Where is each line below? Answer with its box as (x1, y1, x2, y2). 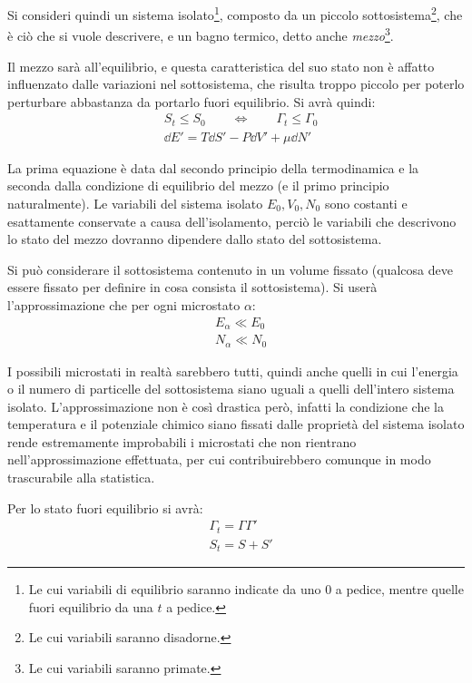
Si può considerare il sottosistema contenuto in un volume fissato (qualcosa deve (7, 259, 453, 278)
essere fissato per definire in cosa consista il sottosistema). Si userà (7, 278, 378, 297)
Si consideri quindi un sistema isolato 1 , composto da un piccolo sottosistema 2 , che (7, 3, 463, 24)
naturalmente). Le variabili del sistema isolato (7, 193, 263, 212)
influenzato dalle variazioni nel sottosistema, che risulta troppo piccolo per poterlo (7, 74, 465, 93)
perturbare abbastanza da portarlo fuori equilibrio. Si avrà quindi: (7, 92, 376, 111)
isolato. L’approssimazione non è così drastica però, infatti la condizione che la (7, 396, 444, 415)
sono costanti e (324, 193, 408, 212)
